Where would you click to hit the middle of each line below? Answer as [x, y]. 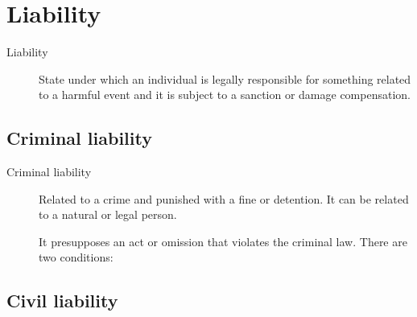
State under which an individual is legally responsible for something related [225, 78]
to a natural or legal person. [108, 214]
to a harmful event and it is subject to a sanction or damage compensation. [225, 95]
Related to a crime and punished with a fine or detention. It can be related [224, 198]
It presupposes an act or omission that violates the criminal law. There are [223, 241]
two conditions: [76, 257]
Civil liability [62, 301]
